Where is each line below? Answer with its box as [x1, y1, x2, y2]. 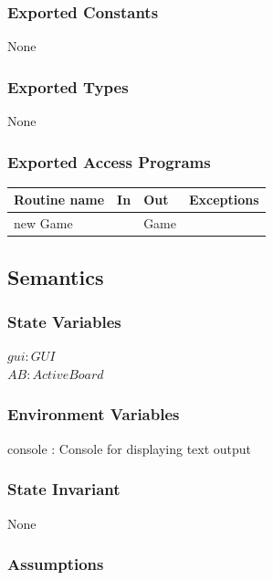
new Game [14, 214, 73, 233]
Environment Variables [7, 403, 180, 426]
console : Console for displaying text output [7, 438, 252, 458]
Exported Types [7, 75, 129, 98]
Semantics [7, 262, 104, 290]
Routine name [14, 190, 105, 209]
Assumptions [7, 553, 104, 575]
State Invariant [7, 478, 121, 501]
